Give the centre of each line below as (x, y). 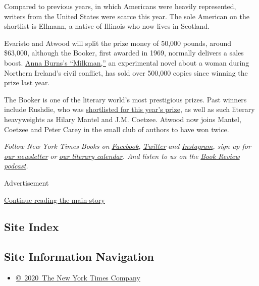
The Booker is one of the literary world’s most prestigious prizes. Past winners (125, 99)
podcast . (16, 166)
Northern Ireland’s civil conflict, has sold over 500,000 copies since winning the (126, 72)
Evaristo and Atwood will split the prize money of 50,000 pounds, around (118, 43)
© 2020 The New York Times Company (78, 278)
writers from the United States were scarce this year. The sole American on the (127, 16)
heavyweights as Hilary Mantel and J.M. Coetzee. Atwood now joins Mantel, (123, 119)
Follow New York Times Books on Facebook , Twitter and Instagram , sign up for (127, 146)
